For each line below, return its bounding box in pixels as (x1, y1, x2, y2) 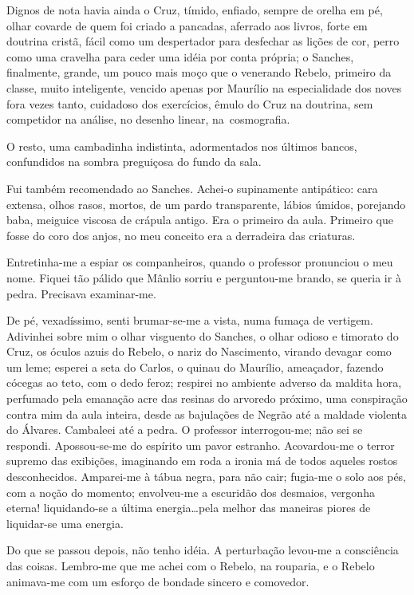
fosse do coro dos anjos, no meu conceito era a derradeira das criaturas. (6, 227, 356, 243)
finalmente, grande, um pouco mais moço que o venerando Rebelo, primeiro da (6, 64, 392, 81)
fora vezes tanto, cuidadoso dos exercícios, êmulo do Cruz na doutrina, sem (6, 95, 373, 112)
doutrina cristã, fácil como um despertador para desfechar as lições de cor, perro (6, 33, 400, 49)
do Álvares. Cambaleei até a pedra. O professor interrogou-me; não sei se (6, 421, 363, 438)
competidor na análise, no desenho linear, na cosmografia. (6, 111, 290, 128)
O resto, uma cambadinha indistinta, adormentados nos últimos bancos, (6, 137, 357, 154)
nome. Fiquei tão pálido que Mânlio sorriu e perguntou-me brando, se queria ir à (6, 269, 401, 286)
